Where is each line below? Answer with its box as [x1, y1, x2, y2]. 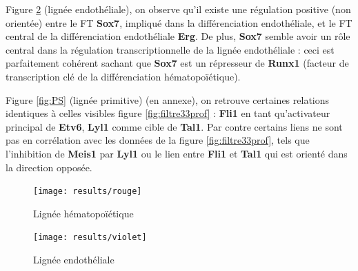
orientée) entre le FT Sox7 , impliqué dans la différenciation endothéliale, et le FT [6, 15, 352, 30]
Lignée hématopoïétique [33, 206, 134, 220]
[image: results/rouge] [33, 186, 142, 197]
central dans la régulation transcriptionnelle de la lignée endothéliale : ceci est [6, 42, 335, 56]
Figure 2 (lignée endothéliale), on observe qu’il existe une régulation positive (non [6, 2, 351, 16]
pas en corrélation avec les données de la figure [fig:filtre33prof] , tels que [6, 133, 310, 147]
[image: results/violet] [33, 232, 147, 243]
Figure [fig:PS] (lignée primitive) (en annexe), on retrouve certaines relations [6, 92, 330, 107]
